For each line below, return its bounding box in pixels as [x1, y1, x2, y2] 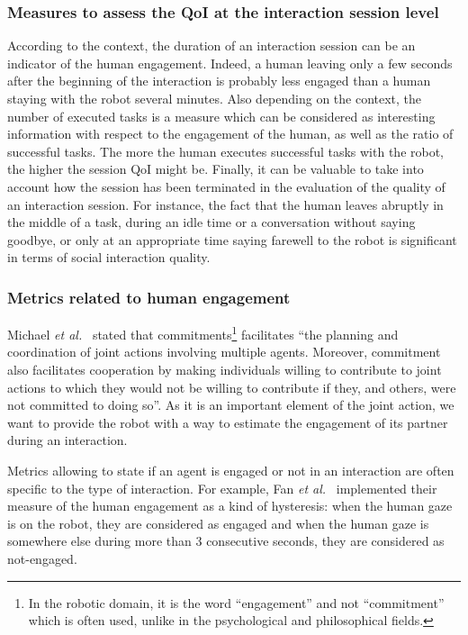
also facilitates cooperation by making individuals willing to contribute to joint [7, 360, 442, 378]
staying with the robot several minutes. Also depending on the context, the [7, 89, 422, 107]
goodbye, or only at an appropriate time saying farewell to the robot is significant [7, 230, 457, 249]
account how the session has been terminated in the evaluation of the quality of [7, 177, 445, 195]
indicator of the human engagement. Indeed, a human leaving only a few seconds [7, 53, 453, 72]
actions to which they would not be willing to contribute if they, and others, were [7, 377, 456, 396]
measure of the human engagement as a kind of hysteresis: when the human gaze [7, 496, 453, 515]
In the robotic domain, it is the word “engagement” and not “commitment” [28, 593, 445, 612]
